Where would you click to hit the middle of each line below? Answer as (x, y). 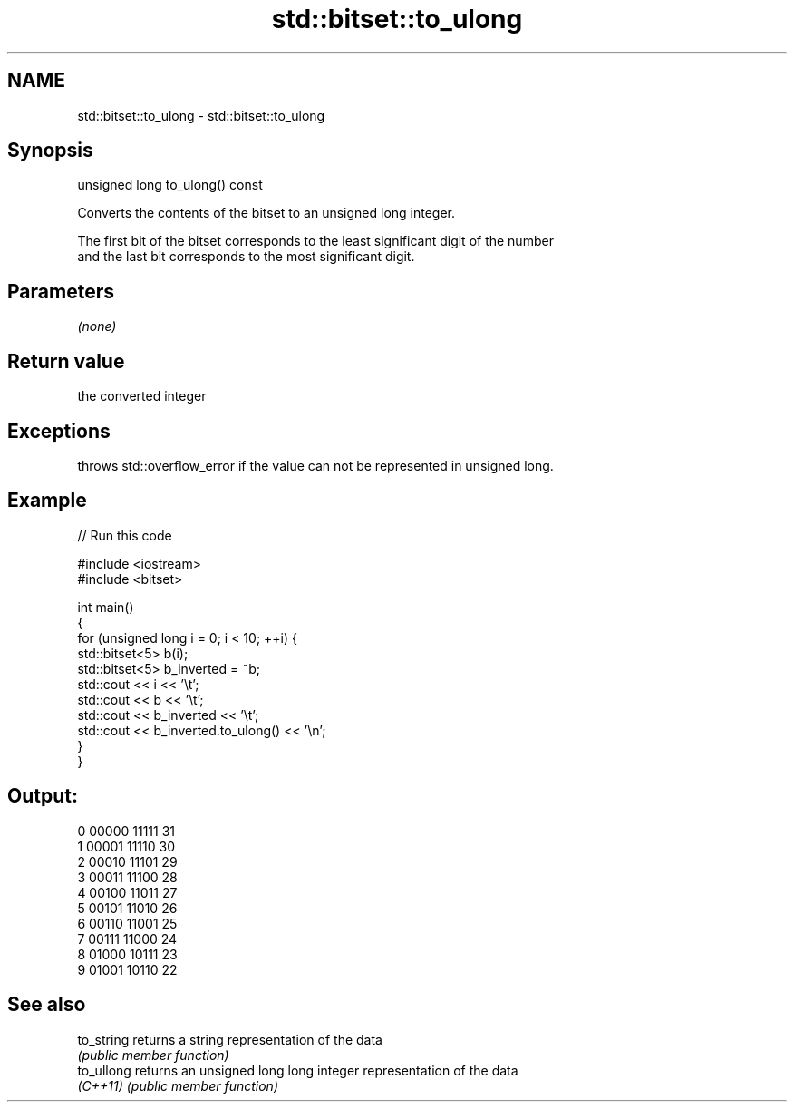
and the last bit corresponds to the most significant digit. (246, 257)
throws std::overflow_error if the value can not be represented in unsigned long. (315, 465)
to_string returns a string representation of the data (230, 1039)
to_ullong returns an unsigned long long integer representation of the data (298, 1070)
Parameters (61, 291)
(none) (97, 326)
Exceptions (59, 431)
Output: (43, 796)
